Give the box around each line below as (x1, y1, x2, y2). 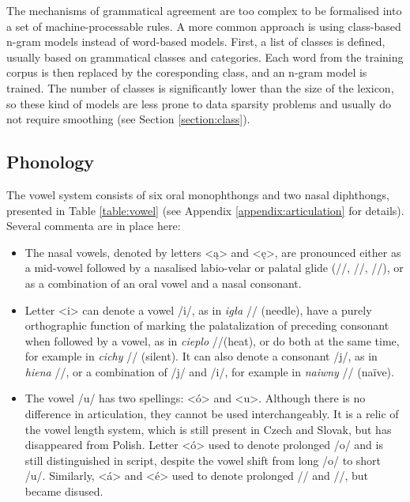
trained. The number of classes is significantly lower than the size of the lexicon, (6, 79, 394, 96)
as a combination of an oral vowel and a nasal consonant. (24, 274, 302, 291)
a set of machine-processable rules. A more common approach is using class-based (6, 17, 401, 34)
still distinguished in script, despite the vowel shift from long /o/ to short (24, 451, 382, 468)
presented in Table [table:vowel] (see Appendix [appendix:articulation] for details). (6, 202, 404, 218)
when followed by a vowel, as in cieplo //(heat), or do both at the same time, (24, 332, 400, 349)
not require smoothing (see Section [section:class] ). (6, 111, 250, 127)
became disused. (24, 483, 103, 500)
